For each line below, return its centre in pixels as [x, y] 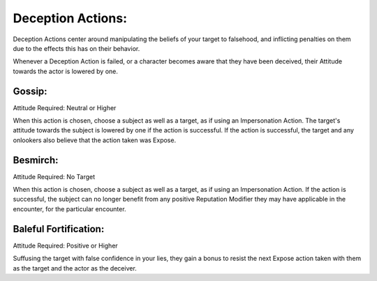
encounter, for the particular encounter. [69, 208]
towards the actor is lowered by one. [65, 71]
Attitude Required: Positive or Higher [65, 245]
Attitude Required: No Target [54, 176]
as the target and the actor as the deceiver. [75, 268]
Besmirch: [36, 160]
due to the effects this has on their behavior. [76, 48]
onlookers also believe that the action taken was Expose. [95, 140]
